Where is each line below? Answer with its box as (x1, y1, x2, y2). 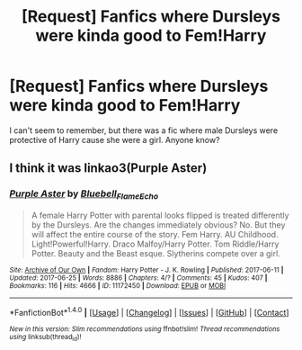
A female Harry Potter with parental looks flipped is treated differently (31, 210, 289, 220)
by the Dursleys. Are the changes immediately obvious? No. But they (31, 219, 286, 230)
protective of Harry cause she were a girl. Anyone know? (9, 134, 220, 145)
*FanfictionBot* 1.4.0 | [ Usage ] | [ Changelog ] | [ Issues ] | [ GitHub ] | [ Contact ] (9, 305, 289, 318)
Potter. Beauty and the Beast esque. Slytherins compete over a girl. (31, 247, 280, 258)
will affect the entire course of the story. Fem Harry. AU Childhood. (31, 229, 279, 239)
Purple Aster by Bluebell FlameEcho (9, 187, 159, 202)
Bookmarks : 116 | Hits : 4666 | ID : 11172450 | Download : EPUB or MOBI (9, 281, 226, 290)
